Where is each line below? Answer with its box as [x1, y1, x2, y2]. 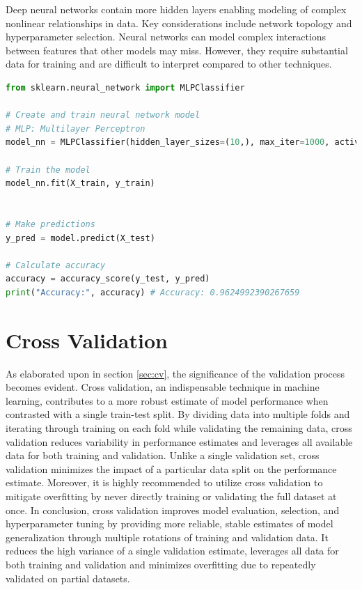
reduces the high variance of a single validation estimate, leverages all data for [6, 543, 339, 558]
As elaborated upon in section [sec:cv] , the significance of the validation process [6, 366, 345, 380]
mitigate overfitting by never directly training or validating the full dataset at [6, 488, 337, 503]
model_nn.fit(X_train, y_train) [6, 178, 155, 189]
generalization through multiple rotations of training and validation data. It [6, 529, 329, 544]
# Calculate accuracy [6, 260, 106, 270]
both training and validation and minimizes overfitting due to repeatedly [6, 557, 316, 571]
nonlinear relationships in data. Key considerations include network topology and [6, 15, 352, 30]
